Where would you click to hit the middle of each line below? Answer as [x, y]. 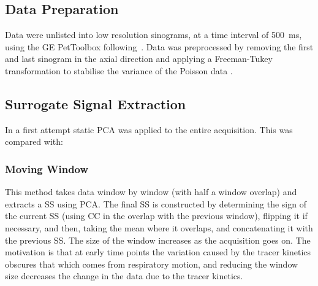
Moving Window [47, 168]
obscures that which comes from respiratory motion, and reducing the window [152, 264]
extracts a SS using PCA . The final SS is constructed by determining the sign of [156, 203]
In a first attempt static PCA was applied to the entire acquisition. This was [149, 129]
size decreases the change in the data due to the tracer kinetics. [124, 276]
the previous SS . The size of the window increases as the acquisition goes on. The [158, 240]
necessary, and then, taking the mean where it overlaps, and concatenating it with [159, 227]
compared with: [34, 141]
